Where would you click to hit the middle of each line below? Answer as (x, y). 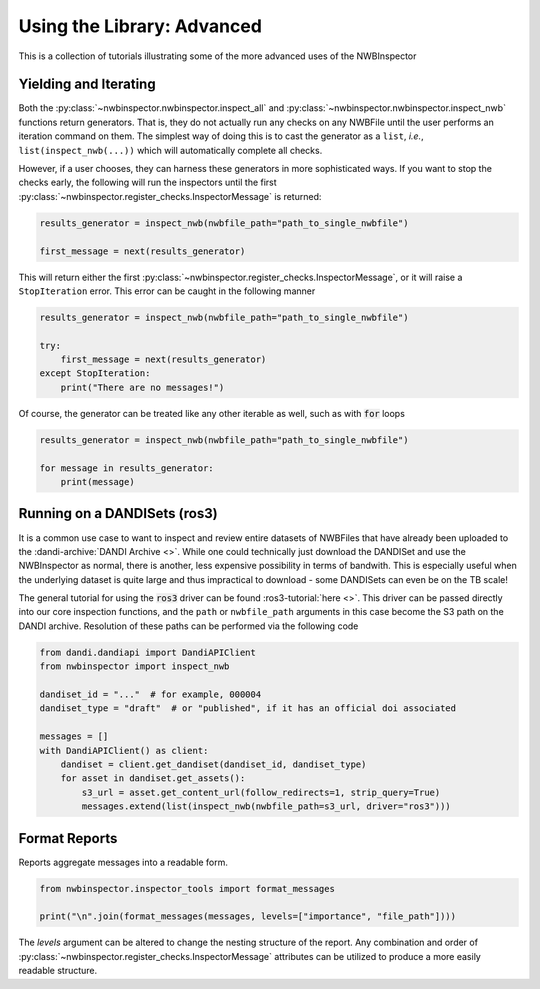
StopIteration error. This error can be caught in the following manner (167, 291)
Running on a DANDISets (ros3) (118, 513)
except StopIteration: (95, 373)
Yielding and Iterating (87, 84)
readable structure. (58, 971)
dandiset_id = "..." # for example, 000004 (150, 694)
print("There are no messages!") (142, 387)
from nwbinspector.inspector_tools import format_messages (187, 888)
